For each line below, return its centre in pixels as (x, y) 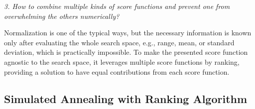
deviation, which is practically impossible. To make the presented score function (126, 52)
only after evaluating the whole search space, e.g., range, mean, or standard (119, 42)
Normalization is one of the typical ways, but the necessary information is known (128, 33)
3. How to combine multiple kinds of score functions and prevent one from (117, 6)
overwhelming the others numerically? (62, 16)
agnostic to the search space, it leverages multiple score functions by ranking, (122, 61)
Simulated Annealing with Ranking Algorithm (126, 98)
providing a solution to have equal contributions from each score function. (117, 71)
